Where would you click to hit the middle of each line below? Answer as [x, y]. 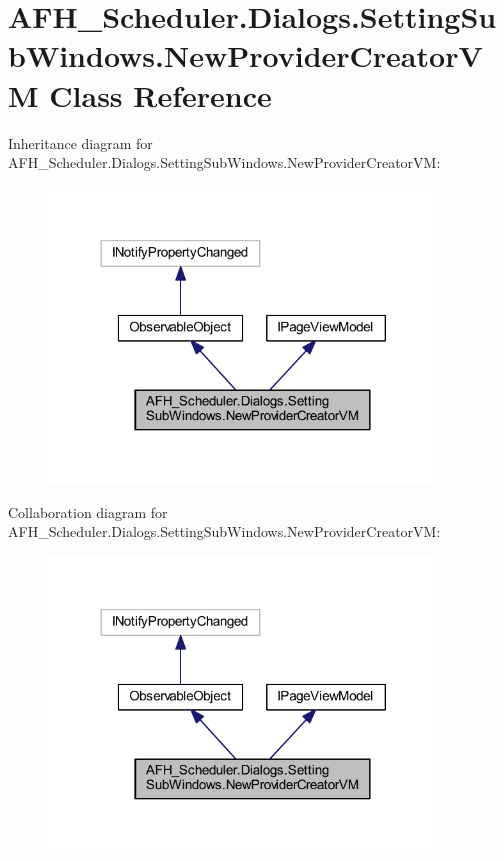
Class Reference [160, 94]
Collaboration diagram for [88, 511]
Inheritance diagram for [80, 142]
